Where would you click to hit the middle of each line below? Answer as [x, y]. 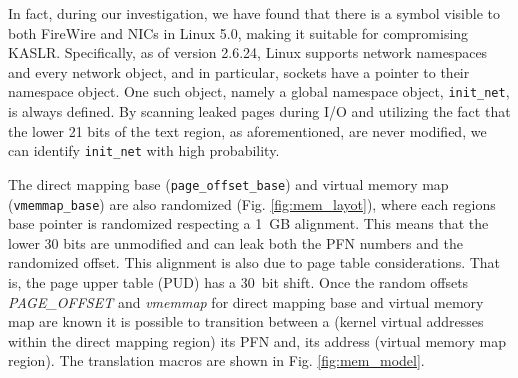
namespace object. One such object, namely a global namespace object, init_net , [259, 91]
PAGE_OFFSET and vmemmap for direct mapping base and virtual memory [246, 301]
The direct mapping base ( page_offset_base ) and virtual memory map [228, 183]
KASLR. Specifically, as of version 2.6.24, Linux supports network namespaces [248, 52]
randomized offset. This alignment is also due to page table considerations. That [254, 262]
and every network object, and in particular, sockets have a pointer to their [239, 71]
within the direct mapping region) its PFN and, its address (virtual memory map [257, 340]
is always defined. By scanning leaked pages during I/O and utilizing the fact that [259, 111]
